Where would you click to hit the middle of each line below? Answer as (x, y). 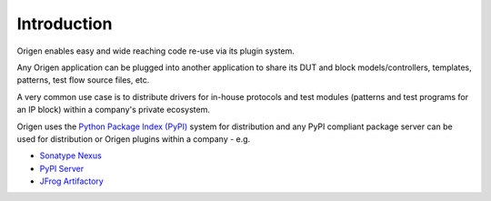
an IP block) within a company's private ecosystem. (114, 110)
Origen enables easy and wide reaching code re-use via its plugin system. (156, 51)
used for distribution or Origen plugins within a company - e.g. (134, 139)
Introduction (65, 24)
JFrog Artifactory (71, 181)
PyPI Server (62, 168)
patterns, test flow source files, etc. (83, 80)
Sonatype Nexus (70, 156)
